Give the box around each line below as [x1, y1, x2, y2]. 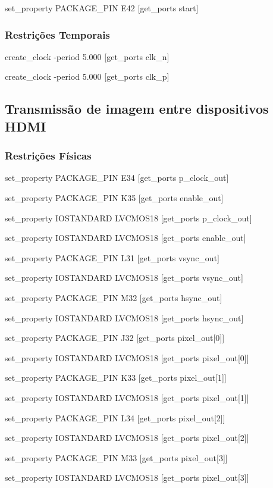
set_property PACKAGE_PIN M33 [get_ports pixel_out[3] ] [5, 451, 228, 464]
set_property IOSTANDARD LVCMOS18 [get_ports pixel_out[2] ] [5, 431, 249, 444]
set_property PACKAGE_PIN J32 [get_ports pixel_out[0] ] [5, 331, 225, 344]
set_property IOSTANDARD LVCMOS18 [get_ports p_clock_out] [5, 211, 252, 224]
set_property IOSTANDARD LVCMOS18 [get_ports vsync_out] [5, 271, 243, 284]
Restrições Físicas [5, 148, 92, 163]
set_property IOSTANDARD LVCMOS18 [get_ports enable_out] [5, 232, 246, 244]
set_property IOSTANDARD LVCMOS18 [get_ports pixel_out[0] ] [5, 351, 249, 364]
